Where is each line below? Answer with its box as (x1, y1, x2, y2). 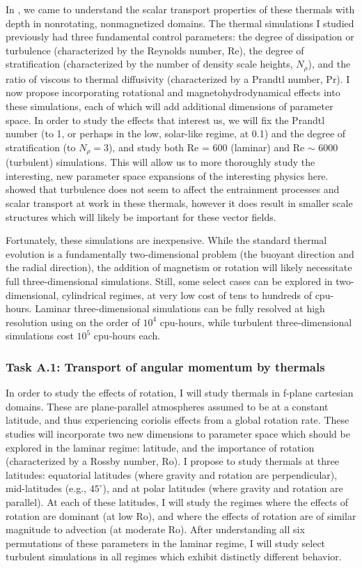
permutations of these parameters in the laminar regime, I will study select (6, 535, 326, 550)
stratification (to (6, 139, 76, 154)
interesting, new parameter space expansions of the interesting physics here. (6, 168, 329, 183)
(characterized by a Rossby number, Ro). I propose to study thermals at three (6, 454, 339, 468)
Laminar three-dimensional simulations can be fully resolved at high (35, 301, 325, 316)
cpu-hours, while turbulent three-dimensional (159, 314, 352, 329)
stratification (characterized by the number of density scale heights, (6, 56, 293, 71)
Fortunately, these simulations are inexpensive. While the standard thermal (6, 233, 327, 247)
